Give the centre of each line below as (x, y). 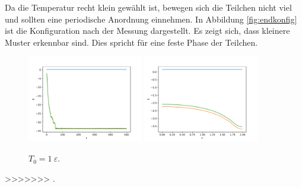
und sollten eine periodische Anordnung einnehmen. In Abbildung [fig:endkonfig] (151, 19)
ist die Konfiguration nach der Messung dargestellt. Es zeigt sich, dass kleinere (147, 31)
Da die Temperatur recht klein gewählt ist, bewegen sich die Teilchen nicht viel (148, 7)
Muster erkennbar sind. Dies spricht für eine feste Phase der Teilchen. (131, 42)
